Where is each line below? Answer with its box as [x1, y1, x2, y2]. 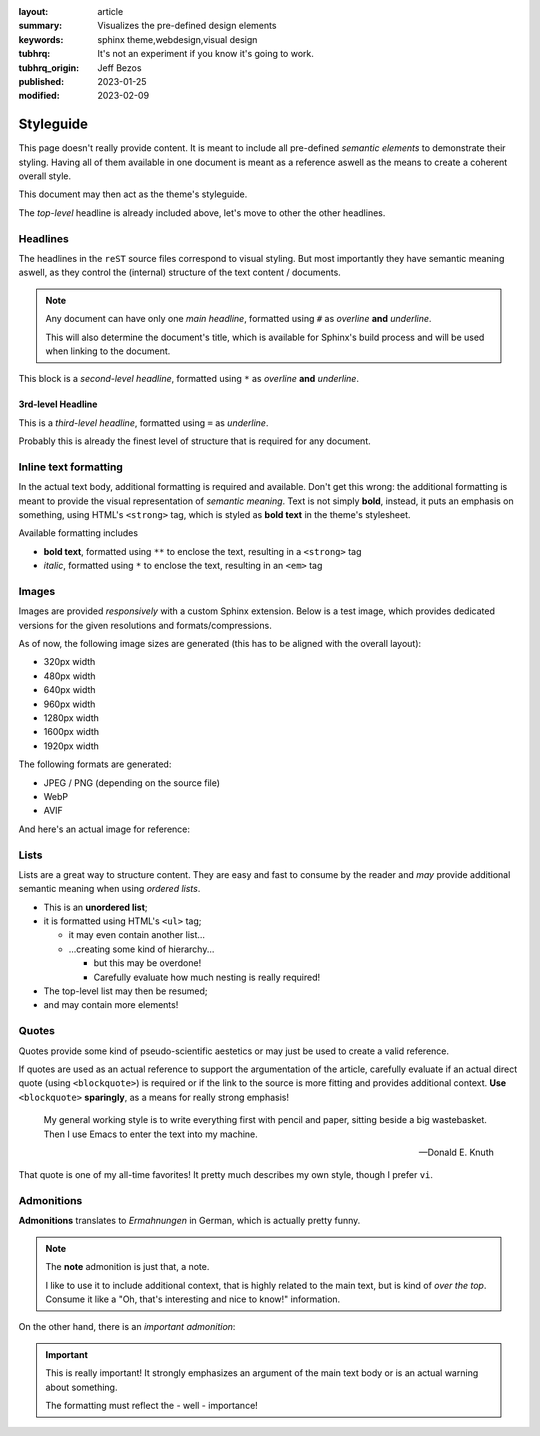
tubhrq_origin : [18, 61, 80, 74]
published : [18, 75, 65, 87]
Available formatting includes [18, 527, 139, 539]
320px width [43, 656, 96, 668]
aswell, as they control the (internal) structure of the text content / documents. [18, 266, 342, 279]
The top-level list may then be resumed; [43, 985, 209, 997]
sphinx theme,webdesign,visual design [97, 33, 258, 45]
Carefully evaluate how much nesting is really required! [93, 971, 320, 983]
